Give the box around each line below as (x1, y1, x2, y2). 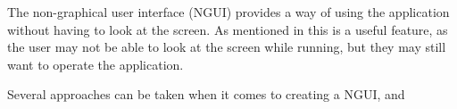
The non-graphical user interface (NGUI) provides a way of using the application (7, 3, 450, 21)
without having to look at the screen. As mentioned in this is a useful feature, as (7, 20, 448, 38)
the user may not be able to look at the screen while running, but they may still (7, 38, 446, 56)
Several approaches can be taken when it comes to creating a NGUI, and (7, 85, 405, 104)
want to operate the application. (7, 54, 184, 73)
